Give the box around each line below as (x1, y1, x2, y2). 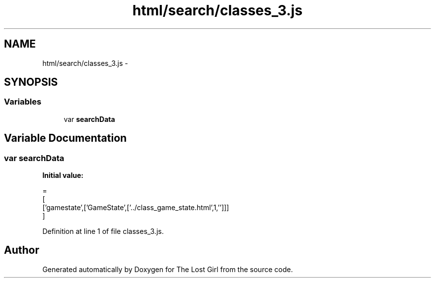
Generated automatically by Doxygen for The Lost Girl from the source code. (42, 265, 293, 274)
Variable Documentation (4, 132, 127, 145)
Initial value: (42, 171, 83, 180)
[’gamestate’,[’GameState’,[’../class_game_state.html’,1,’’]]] (42, 203, 229, 212)
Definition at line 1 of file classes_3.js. (42, 227, 164, 236)
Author (4, 244, 39, 257)
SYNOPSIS (4, 76, 58, 89)
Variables (4, 97, 42, 107)
